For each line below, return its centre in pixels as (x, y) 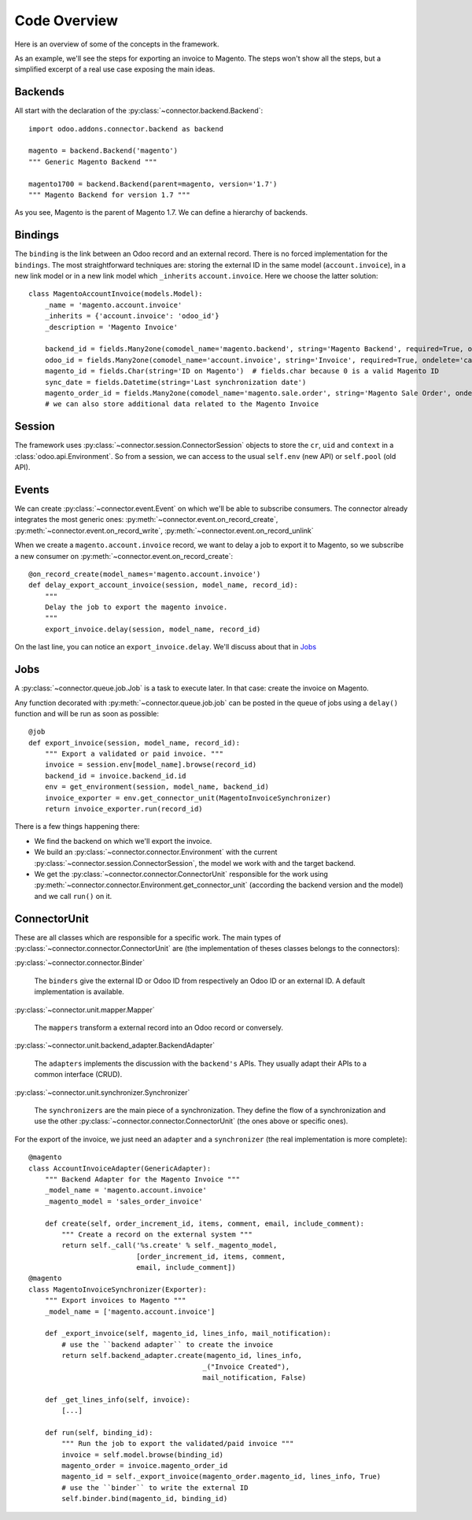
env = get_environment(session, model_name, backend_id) (157, 787)
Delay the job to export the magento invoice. (136, 607)
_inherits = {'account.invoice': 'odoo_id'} (132, 316)
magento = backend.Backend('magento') (103, 151)
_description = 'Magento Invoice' (111, 327)
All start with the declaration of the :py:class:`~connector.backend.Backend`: (139, 111)
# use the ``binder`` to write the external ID (155, 1487)
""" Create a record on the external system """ (157, 1234)
